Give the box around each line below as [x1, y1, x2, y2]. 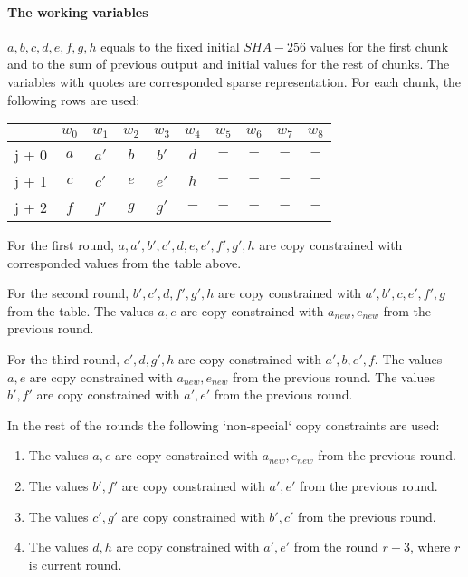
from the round [293, 537, 378, 556]
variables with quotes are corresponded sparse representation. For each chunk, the [7, 72, 462, 91]
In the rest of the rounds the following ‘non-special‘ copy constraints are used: [7, 415, 440, 434]
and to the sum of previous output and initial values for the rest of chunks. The [7, 54, 450, 73]
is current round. [28, 554, 122, 573]
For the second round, [7, 284, 129, 303]
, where [409, 537, 451, 556]
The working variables [7, 2, 148, 21]
